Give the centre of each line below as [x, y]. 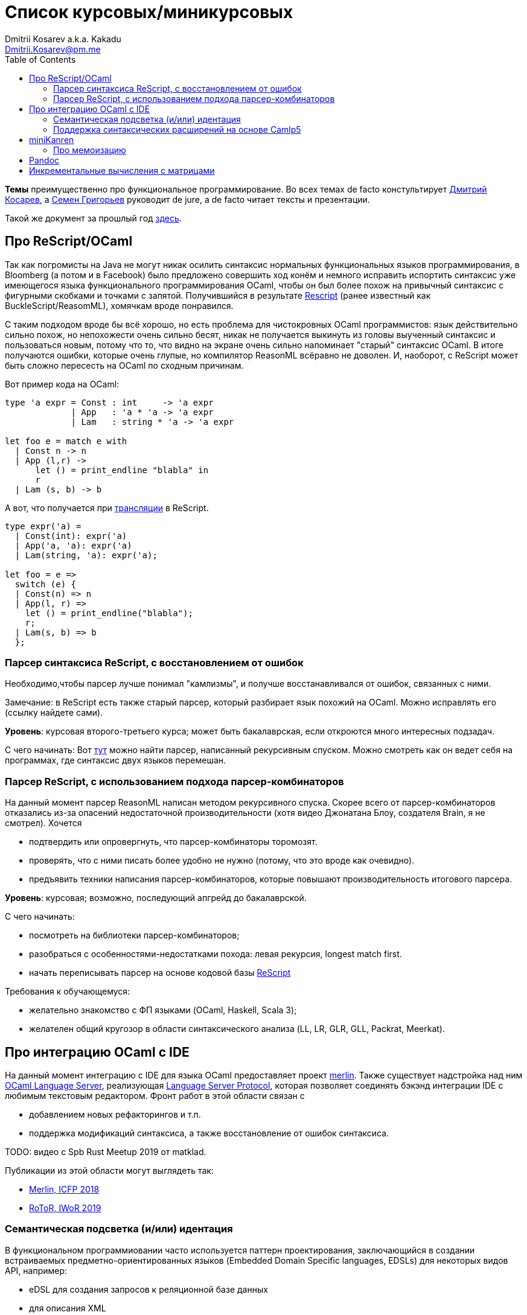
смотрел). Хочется [43, 823]
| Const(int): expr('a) [71, 536]
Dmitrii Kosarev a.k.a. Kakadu [63, 39]
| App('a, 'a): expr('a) [73, 545]
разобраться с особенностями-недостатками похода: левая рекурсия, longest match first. [216, 954]
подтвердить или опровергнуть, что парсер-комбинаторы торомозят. [173, 842]
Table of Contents [40, 59]
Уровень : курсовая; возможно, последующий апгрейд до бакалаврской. [156, 898]
